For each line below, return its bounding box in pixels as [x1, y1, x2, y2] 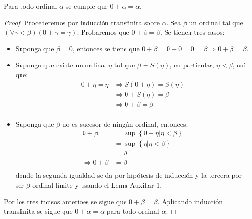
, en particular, [169, 60, 214, 70]
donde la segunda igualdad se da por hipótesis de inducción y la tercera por [15, 170, 242, 180]
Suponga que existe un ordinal [15, 60, 106, 70]
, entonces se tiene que [72, 43, 140, 53]
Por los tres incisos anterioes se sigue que [4, 196, 127, 206]
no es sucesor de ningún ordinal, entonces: [62, 118, 188, 129]
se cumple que [65, 1, 108, 11]
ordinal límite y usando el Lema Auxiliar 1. [32, 180, 162, 190]
